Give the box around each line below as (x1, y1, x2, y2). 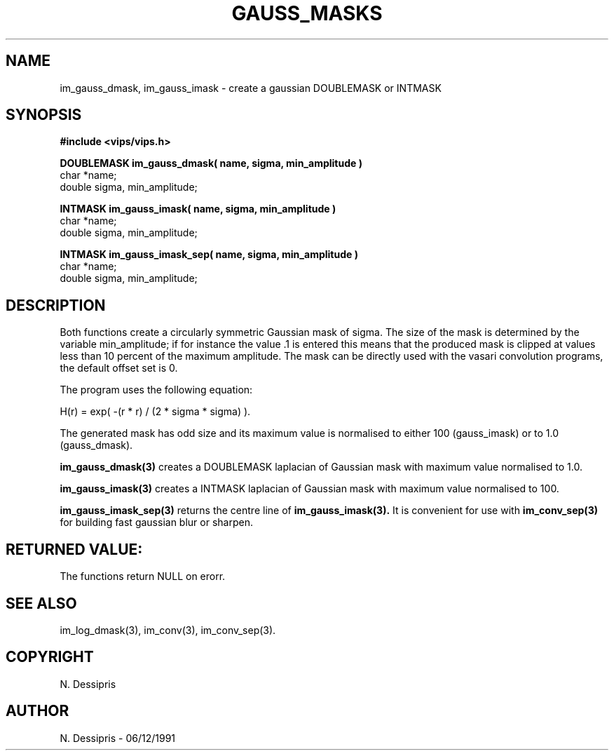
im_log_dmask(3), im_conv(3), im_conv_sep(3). (60, 623, 276, 636)
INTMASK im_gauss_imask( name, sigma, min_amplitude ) (60, 203, 336, 215)
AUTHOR (6, 702, 69, 720)
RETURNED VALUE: (6, 540, 143, 558)
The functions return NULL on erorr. (60, 570, 226, 583)
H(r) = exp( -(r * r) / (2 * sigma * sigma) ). (60, 405, 251, 418)
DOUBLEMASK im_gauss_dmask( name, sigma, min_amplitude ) (60, 157, 362, 170)
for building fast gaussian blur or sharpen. (60, 516, 253, 529)
